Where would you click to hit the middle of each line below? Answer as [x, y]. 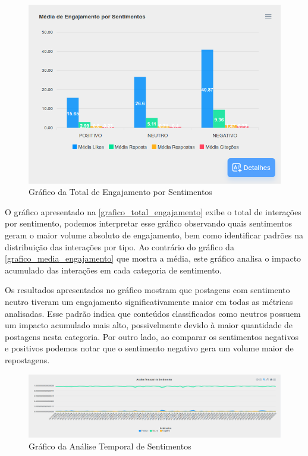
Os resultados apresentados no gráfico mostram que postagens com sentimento [147, 290]
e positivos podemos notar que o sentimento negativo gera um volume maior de [149, 348]
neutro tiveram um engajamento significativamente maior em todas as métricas [149, 301]
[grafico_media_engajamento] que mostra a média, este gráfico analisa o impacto [153, 258]
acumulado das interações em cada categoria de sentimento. [113, 270]
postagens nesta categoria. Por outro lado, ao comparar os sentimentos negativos [152, 336]
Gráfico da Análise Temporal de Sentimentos [110, 446]
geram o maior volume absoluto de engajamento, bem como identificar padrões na [154, 235]
